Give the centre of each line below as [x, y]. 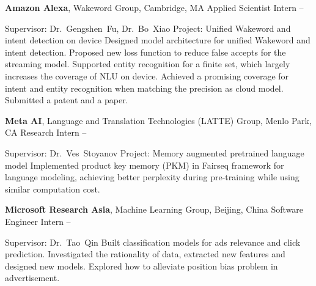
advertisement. [32, 278]
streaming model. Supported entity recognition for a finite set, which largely [148, 64]
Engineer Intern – [38, 221]
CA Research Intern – [46, 132]
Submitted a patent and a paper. [67, 100]
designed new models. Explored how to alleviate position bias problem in [141, 266]
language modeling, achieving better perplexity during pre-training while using [152, 177]
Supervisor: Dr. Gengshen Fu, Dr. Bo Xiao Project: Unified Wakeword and [148, 28]
